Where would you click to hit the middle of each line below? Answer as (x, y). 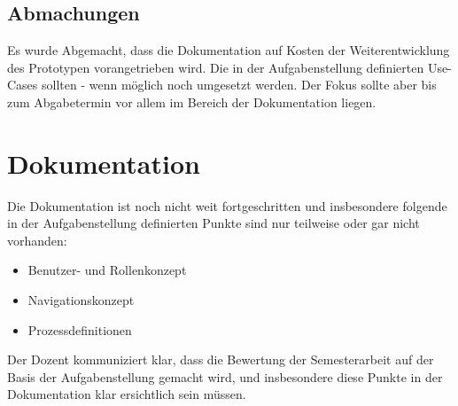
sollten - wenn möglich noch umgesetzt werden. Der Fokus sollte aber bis (239, 85)
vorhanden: (37, 240)
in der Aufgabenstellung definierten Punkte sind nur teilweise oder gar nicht (213, 223)
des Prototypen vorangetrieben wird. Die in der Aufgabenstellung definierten (216, 67)
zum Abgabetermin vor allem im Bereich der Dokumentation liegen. (192, 101)
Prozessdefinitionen (80, 329)
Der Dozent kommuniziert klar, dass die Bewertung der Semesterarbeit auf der (221, 359)
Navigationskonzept (81, 300)
